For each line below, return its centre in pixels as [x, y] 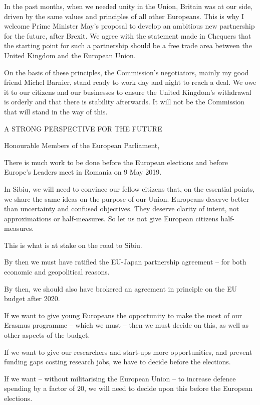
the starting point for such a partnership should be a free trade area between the [128, 45]
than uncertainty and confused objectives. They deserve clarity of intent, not [122, 209]
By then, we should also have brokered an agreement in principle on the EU [121, 288]
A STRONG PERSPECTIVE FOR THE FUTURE [83, 128]
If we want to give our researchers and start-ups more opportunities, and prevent [128, 352]
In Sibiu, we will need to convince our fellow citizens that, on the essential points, [129, 188]
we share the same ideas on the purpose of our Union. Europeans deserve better [127, 198]
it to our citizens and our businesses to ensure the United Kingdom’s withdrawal [128, 92]
